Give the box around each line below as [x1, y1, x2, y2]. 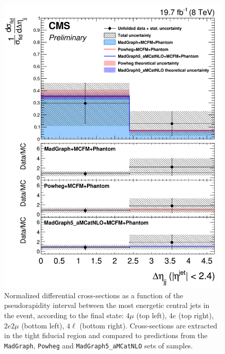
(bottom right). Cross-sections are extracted [79, 320, 217, 330]
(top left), [136, 309, 167, 320]
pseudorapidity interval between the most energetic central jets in [4, 300, 210, 311]
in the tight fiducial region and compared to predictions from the [4, 330, 208, 341]
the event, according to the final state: [4, 309, 124, 320]
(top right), [178, 309, 214, 320]
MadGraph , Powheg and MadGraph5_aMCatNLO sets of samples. [4, 340, 193, 350]
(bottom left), [21, 320, 64, 330]
